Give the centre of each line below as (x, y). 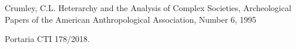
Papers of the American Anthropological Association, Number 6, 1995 (131, 19)
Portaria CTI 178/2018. (47, 39)
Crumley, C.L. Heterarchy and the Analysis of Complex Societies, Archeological (148, 8)
